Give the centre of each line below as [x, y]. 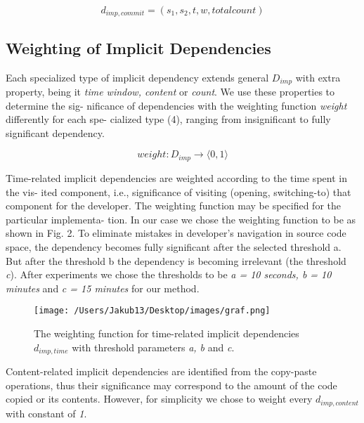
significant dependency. [55, 132]
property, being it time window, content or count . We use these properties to [170, 92]
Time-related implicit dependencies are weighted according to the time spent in [176, 177]
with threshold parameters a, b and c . [153, 347]
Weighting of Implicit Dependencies [138, 47]
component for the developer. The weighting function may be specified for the [173, 206]
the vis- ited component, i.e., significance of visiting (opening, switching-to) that [178, 191]
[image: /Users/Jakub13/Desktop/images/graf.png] [152, 311]
